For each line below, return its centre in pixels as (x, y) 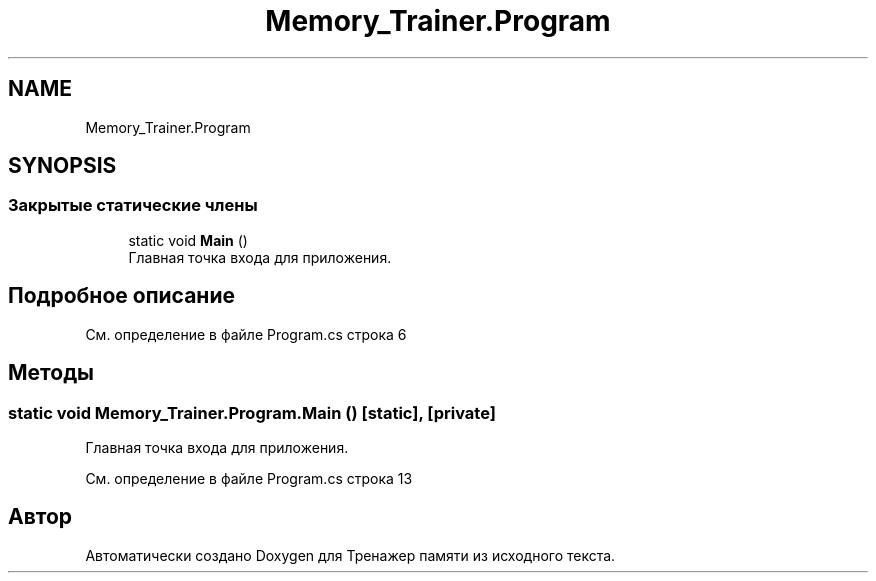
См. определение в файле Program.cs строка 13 (249, 478)
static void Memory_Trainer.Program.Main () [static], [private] (252, 412)
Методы (51, 373)
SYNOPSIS (62, 166)
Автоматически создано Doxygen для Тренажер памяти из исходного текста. (350, 555)
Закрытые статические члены (133, 205)
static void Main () (188, 240)
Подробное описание (121, 296)
